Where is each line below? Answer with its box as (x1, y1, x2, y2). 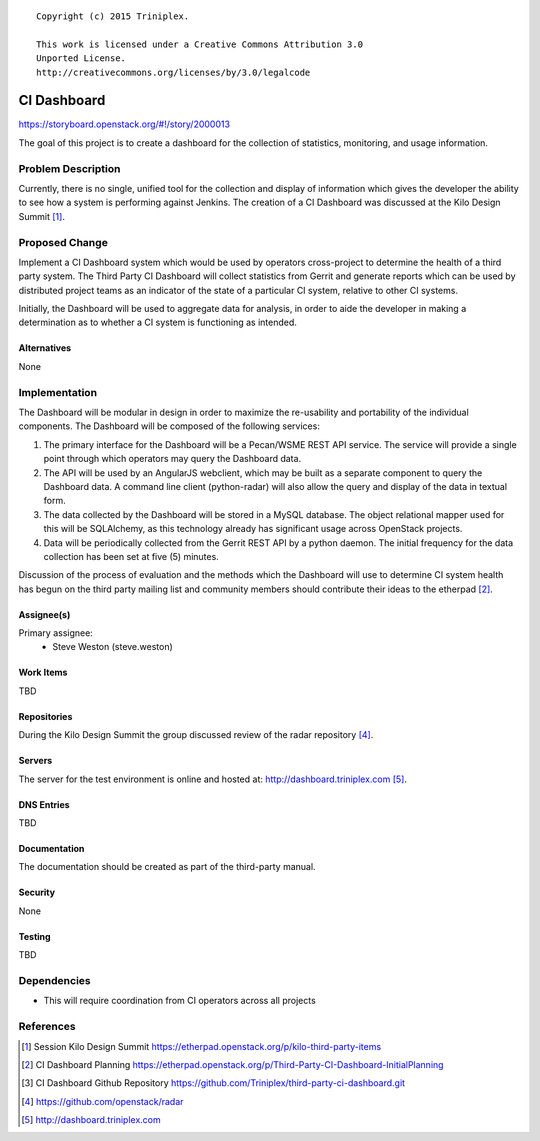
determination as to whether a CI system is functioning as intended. (18, 316, 297, 329)
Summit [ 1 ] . (18, 210, 65, 222)
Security (18, 886, 55, 899)
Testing (18, 930, 51, 942)
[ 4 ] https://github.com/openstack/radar (21, 1095, 184, 1107)
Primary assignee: (18, 627, 94, 639)
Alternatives (18, 342, 72, 354)
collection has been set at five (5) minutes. (43, 550, 219, 562)
